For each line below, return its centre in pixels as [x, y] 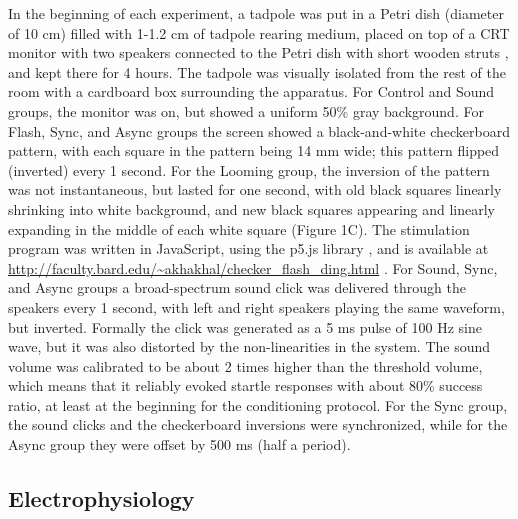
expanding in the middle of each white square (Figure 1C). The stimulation [239, 228]
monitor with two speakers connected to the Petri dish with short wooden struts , [258, 52]
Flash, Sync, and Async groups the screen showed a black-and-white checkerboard [259, 130]
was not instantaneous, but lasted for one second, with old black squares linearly [255, 189]
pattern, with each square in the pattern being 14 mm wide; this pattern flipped [254, 150]
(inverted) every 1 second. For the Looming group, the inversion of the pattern [249, 169]
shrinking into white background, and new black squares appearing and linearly [252, 208]
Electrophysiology [101, 498]
